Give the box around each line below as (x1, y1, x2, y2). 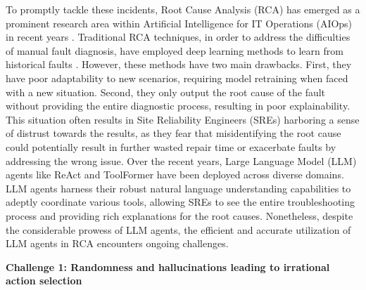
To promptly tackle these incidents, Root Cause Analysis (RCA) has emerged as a (6, 2, 360, 16)
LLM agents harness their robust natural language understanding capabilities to (6, 180, 351, 195)
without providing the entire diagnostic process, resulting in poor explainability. (6, 98, 351, 113)
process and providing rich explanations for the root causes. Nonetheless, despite (6, 208, 353, 223)
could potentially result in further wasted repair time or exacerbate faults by (6, 139, 336, 154)
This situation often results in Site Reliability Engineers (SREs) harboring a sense (6, 112, 360, 126)
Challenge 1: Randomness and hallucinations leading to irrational (6, 259, 330, 274)
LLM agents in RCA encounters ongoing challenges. (6, 236, 229, 251)
